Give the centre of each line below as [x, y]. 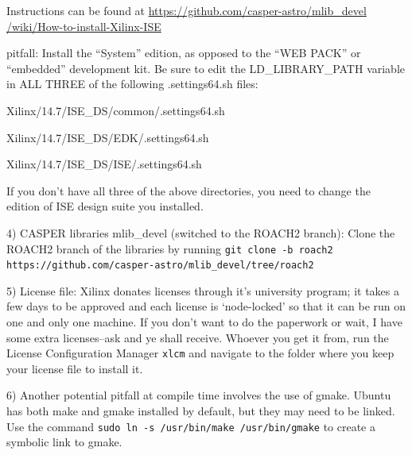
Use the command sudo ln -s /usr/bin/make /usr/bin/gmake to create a [191, 426]
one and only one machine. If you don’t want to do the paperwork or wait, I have [204, 322]
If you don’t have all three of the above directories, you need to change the [189, 190]
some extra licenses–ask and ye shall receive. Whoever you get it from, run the [198, 337]
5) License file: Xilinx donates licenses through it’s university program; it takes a [203, 290]
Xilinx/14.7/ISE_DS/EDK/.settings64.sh [108, 137]
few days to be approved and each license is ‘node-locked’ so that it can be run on [206, 306]
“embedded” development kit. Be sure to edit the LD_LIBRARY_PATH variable [206, 68]
